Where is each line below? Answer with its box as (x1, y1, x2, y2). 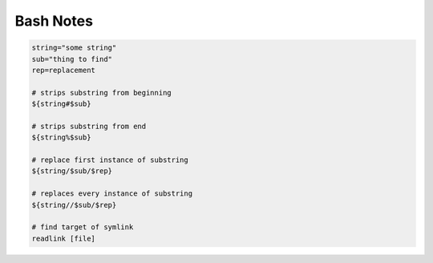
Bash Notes (14, 12, 94, 30)
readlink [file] (31, 233, 96, 243)
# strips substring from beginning (31, 88, 172, 97)
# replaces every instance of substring (31, 189, 192, 198)
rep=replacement (31, 65, 96, 75)
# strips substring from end (31, 121, 147, 131)
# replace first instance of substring (31, 156, 188, 164)
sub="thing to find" (31, 55, 112, 63)
